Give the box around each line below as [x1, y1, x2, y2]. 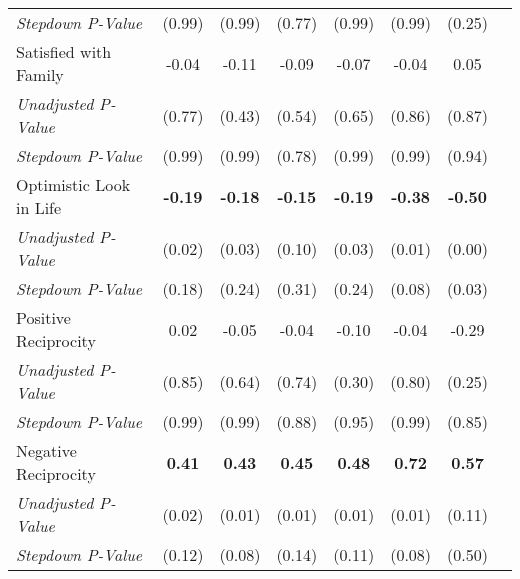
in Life [16, 196, 62, 219]
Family [16, 63, 64, 86]
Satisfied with [16, 40, 112, 63]
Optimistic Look [16, 173, 131, 196]
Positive [16, 306, 71, 329]
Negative [16, 439, 77, 462]
